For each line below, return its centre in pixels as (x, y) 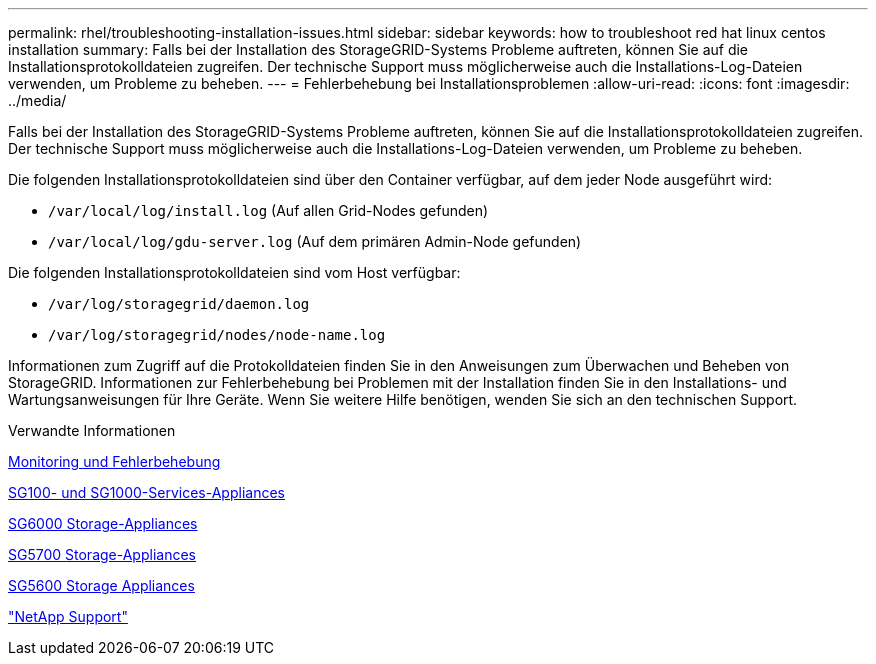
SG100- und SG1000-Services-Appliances (146, 492)
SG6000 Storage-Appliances (103, 523)
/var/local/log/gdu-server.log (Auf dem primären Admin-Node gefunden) (315, 241)
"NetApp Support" (68, 616)
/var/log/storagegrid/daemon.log (179, 304)
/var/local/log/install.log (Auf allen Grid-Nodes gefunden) (268, 210)
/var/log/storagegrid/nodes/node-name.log (217, 335)
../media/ (37, 100)
